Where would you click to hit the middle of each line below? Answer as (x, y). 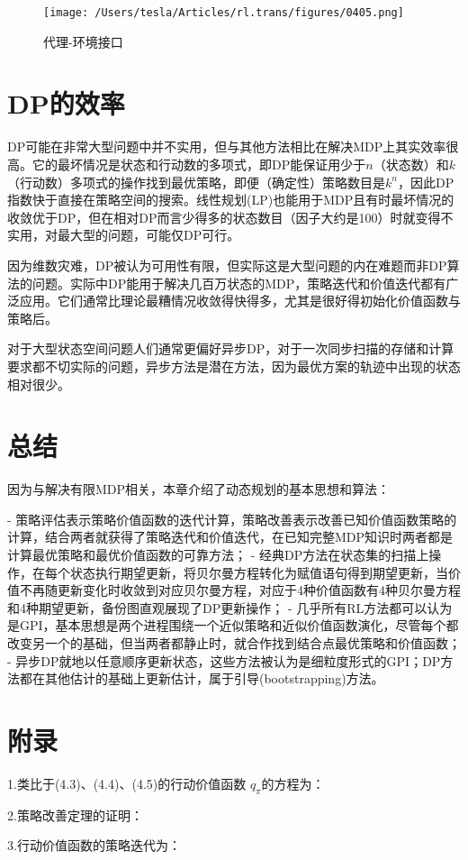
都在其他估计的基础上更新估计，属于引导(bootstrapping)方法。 (202, 678)
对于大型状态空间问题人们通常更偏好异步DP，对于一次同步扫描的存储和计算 (231, 348)
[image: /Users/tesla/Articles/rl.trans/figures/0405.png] (224, 13)
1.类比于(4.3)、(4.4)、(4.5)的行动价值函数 (127, 783)
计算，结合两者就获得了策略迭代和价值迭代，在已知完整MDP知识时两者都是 (230, 537)
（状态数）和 (411, 164)
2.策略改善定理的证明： (75, 814)
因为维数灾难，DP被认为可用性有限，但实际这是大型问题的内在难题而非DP (227, 265)
